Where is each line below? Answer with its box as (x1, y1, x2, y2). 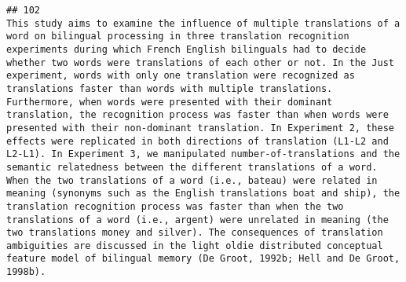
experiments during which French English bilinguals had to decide (6, 43, 367, 55)
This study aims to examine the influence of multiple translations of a (6, 17, 401, 29)
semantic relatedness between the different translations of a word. (6, 161, 378, 173)
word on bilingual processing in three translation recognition (6, 31, 349, 42)
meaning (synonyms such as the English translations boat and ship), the (6, 188, 401, 200)
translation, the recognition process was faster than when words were (6, 109, 389, 121)
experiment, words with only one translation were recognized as (6, 70, 355, 82)
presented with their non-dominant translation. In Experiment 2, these (6, 122, 394, 134)
